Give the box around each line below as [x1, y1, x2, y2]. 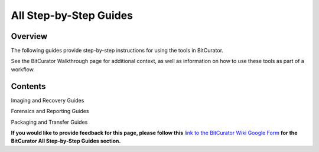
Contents [11, 81, 46, 91]
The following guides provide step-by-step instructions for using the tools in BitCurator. [11, 47, 224, 54]
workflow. [11, 65, 35, 73]
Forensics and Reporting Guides [11, 108, 89, 115]
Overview [11, 31, 48, 41]
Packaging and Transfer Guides [11, 118, 88, 125]
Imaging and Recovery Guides [11, 97, 84, 104]
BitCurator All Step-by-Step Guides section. [11, 137, 121, 144]
